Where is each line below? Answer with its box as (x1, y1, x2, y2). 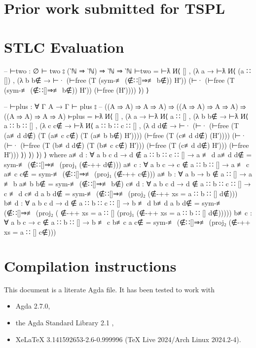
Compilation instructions (4, 255, 177, 276)
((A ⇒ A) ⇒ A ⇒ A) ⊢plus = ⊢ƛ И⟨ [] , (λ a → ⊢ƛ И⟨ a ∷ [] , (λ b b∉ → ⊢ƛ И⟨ (4, 110, 249, 121)
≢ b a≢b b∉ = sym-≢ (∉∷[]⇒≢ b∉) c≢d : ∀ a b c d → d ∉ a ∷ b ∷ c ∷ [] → (4, 178, 251, 189)
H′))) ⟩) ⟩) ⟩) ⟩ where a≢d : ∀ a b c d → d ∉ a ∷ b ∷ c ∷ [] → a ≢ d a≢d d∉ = (4, 149, 252, 160)
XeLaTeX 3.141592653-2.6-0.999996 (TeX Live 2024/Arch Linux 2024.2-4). (15, 334, 241, 344)
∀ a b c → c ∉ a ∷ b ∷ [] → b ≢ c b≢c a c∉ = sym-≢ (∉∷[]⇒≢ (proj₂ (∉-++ (4, 217, 251, 227)
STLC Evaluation (4, 36, 124, 57)
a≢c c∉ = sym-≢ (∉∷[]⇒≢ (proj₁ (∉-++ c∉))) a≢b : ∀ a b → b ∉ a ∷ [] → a (4, 169, 252, 179)
